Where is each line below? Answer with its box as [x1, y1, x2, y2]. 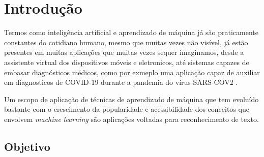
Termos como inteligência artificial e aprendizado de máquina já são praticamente [4, 27, 259, 38]
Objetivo [4, 138, 50, 154]
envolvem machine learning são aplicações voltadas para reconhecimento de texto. [4, 113, 259, 124]
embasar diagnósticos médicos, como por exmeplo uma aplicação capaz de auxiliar [4, 67, 260, 77]
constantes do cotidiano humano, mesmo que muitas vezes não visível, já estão [4, 37, 248, 47]
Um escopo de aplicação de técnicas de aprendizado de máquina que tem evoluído [4, 93, 259, 104]
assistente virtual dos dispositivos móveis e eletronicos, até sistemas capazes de [4, 56, 249, 67]
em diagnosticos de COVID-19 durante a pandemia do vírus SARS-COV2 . [4, 77, 238, 87]
